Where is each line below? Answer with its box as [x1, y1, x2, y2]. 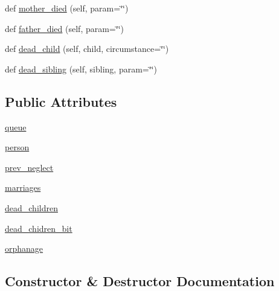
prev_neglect [5, 161, 54, 173]
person [5, 141, 30, 153]
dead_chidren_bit [5, 222, 72, 234]
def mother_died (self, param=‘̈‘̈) [5, 2, 129, 14]
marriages [5, 181, 41, 194]
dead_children [5, 201, 58, 214]
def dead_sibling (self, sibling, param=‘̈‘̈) [5, 62, 157, 75]
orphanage [5, 242, 43, 255]
